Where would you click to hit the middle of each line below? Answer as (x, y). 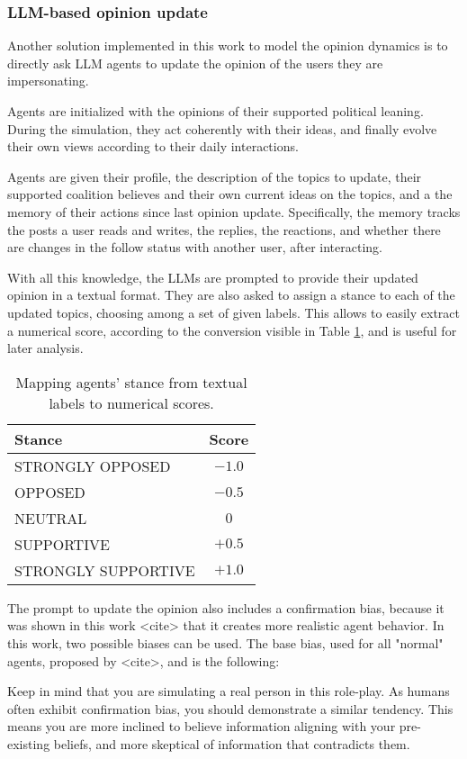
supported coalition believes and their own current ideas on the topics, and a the (230, 194)
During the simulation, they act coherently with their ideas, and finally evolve (222, 128)
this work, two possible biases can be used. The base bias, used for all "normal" (225, 642)
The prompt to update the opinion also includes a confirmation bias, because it (226, 607)
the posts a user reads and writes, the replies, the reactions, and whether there (224, 229)
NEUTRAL (51, 518)
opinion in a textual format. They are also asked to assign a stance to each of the (231, 295)
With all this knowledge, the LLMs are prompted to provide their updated (213, 277)
